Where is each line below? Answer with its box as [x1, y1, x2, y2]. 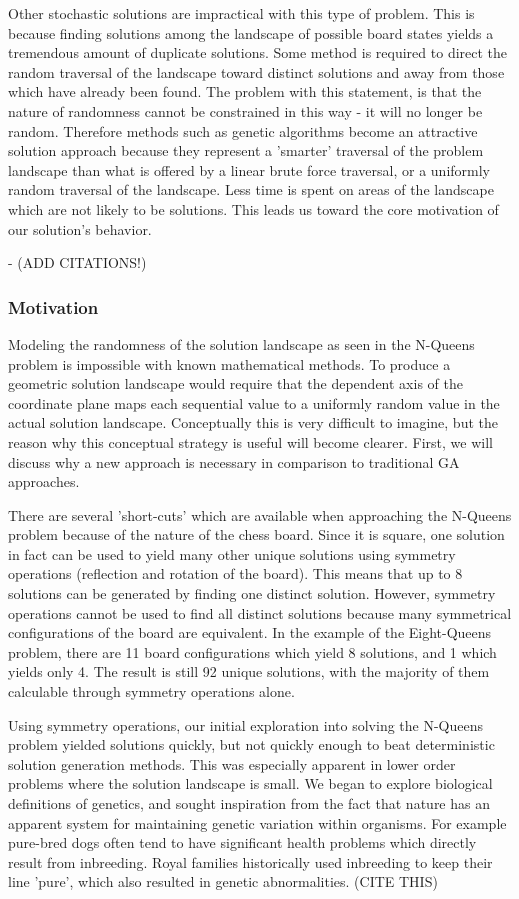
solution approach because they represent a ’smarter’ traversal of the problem [8, 140, 484, 161]
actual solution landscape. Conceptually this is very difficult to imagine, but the [8, 412, 498, 433]
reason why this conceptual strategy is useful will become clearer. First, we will [8, 431, 493, 452]
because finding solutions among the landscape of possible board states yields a [8, 22, 494, 43]
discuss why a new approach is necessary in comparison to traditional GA [8, 451, 460, 472]
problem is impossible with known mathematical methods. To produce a [8, 353, 451, 374]
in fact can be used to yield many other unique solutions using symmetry [8, 543, 456, 564]
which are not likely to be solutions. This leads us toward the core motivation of [8, 198, 499, 219]
